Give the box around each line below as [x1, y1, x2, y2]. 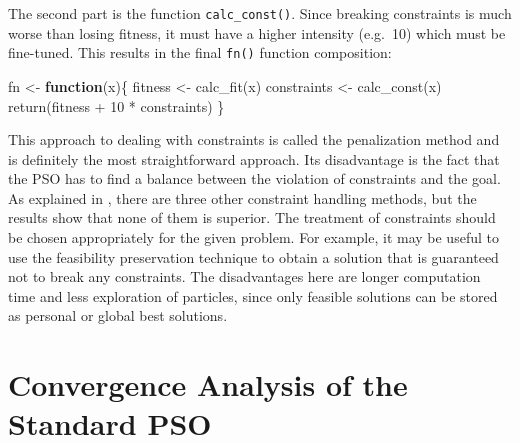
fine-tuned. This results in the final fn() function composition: [8, 42, 392, 63]
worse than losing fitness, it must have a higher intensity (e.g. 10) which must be [8, 22, 506, 43]
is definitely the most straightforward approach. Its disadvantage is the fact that [8, 148, 500, 169]
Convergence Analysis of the [8, 364, 408, 405]
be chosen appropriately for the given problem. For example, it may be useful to [8, 227, 499, 248]
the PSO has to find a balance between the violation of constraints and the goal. [8, 168, 501, 189]
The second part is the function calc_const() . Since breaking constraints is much [8, 3, 512, 23]
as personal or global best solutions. [8, 305, 228, 326]
